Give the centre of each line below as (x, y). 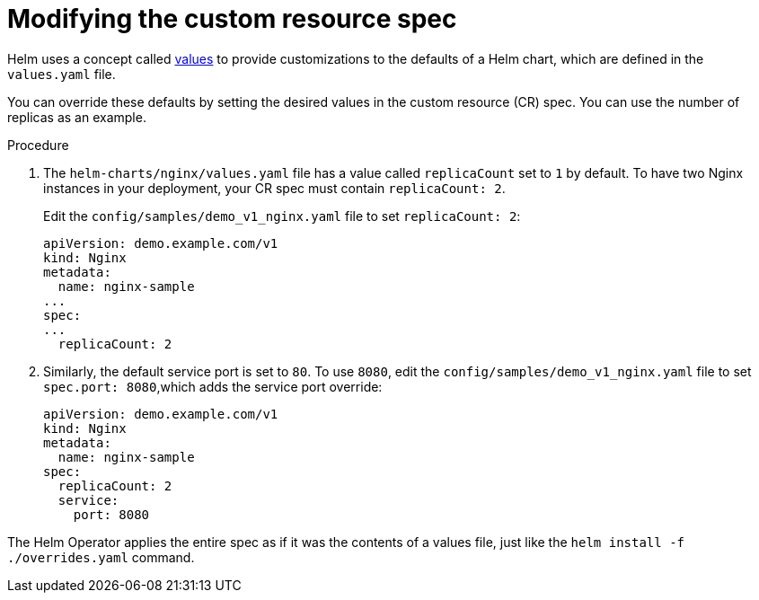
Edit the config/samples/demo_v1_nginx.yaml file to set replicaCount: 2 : (282, 216)
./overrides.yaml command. (101, 557)
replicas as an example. (77, 117)
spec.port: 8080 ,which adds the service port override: (213, 386)
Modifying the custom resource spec (232, 19)
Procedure (38, 145)
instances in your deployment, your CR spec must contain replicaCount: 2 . (274, 188)
